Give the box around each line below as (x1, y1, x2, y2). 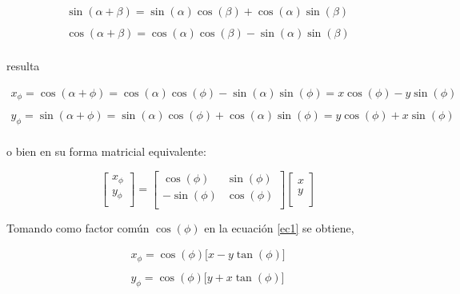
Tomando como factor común (6, 219, 150, 236)
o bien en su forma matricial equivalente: (6, 143, 206, 160)
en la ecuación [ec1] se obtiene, (204, 219, 354, 236)
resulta (6, 58, 40, 74)
